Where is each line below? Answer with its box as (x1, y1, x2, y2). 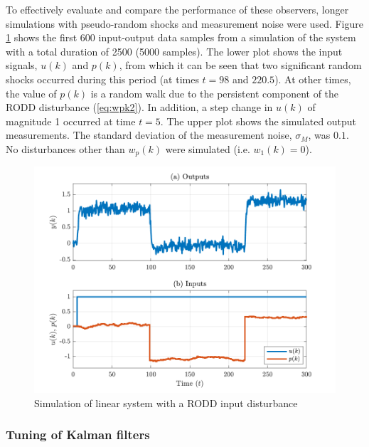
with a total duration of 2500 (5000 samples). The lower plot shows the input (6, 43, 343, 58)
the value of (6, 85, 57, 100)
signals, (6, 58, 38, 73)
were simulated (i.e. (165, 141, 250, 156)
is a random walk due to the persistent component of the (90, 85, 339, 100)
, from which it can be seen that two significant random (119, 58, 362, 73)
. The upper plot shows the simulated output (160, 113, 357, 128)
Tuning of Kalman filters (6, 426, 150, 443)
